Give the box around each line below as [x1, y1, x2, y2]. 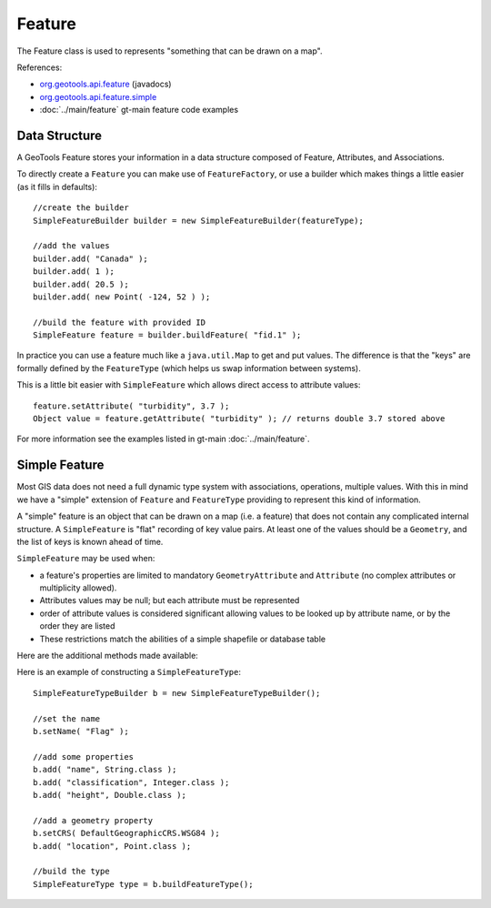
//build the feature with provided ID [33, 317, 206, 328]
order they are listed [39, 620, 115, 631]
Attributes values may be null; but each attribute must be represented [39, 595, 300, 606]
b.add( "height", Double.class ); [33, 790, 186, 800]
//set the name [33, 713, 101, 723]
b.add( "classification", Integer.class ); [33, 777, 230, 787]
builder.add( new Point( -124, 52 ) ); [33, 291, 211, 302]
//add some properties [33, 752, 135, 762]
